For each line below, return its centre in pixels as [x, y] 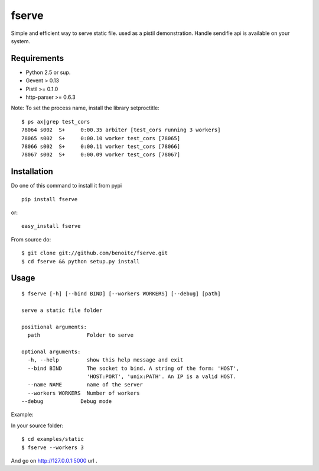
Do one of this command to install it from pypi [66, 186]
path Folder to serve [81, 335]
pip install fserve [50, 199]
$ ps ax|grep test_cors [56, 122]
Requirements [38, 58]
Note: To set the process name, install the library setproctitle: [85, 108]
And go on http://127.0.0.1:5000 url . [54, 461]
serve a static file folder [62, 310]
